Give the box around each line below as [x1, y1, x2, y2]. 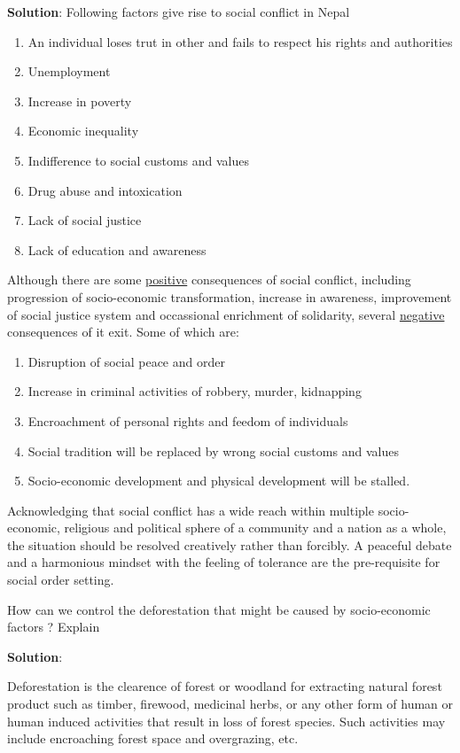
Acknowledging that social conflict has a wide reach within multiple [7, 501, 374, 519]
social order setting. [7, 571, 114, 589]
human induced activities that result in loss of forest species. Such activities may [7, 711, 446, 730]
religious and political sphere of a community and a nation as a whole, [64, 518, 447, 537]
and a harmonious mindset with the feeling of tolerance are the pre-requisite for [7, 553, 441, 571]
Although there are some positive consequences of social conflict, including [7, 270, 411, 289]
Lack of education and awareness [27, 240, 207, 259]
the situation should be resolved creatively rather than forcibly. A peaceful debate [7, 535, 452, 554]
